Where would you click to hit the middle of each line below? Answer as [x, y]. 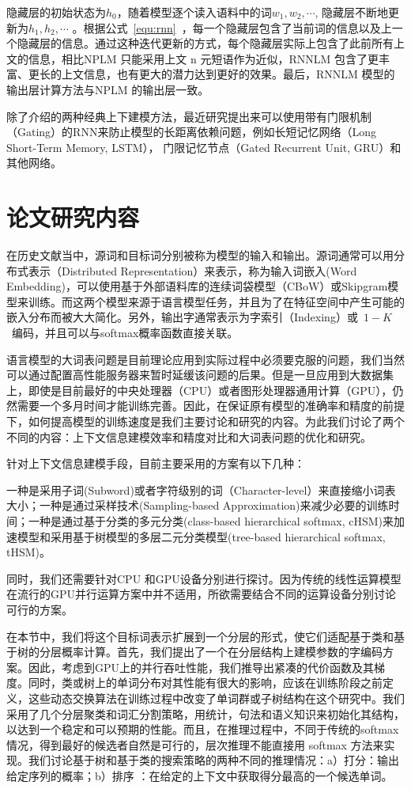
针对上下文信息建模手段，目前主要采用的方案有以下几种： [156, 463]
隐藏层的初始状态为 [56, 12]
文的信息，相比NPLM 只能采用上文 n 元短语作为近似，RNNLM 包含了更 [192, 58]
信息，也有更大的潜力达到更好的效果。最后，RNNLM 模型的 [239, 74]
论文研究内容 [73, 217]
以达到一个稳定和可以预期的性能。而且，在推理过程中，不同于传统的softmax [203, 729]
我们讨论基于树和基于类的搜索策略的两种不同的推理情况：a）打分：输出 [213, 760]
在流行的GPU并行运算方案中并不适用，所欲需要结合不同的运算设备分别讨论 [202, 594]
